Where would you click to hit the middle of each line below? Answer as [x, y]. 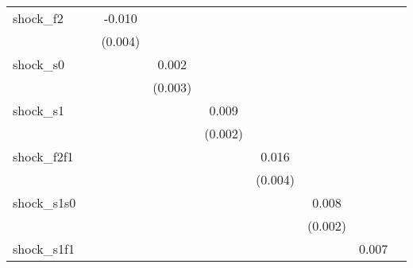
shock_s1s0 [44, 202]
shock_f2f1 [43, 156]
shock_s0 [39, 64]
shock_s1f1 [44, 249]
